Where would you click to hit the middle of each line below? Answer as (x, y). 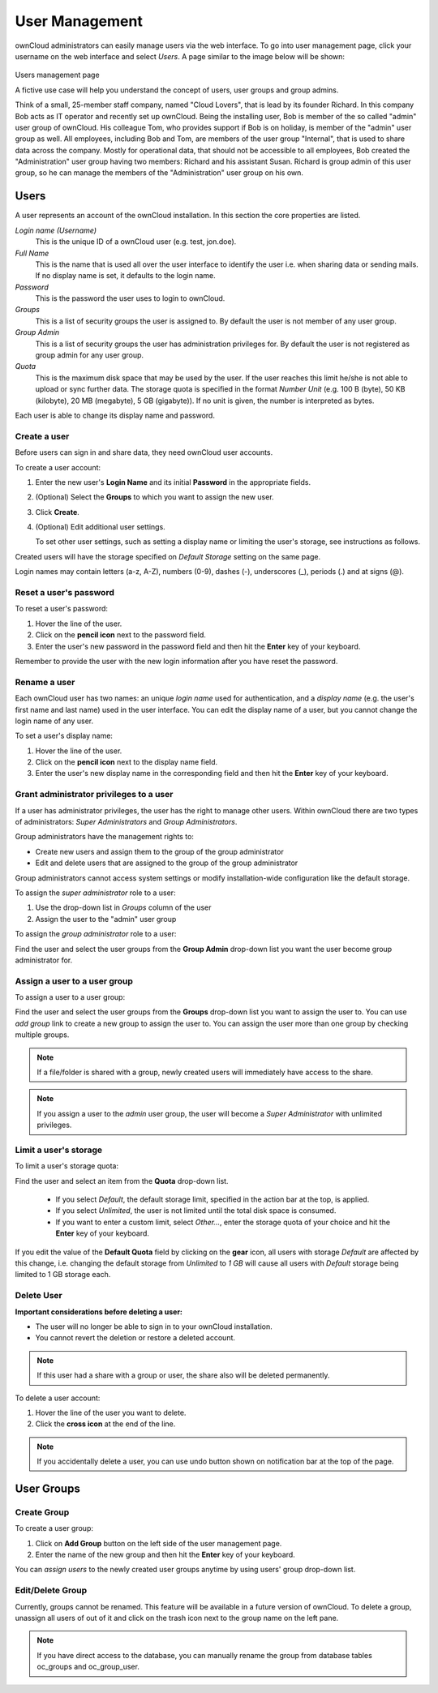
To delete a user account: (58, 1398)
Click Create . (58, 512)
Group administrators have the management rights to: (105, 837)
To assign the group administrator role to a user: (96, 934)
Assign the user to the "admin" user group (106, 919)
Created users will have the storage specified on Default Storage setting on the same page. (167, 556)
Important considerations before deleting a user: (99, 1312)
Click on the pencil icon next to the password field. (121, 635)
